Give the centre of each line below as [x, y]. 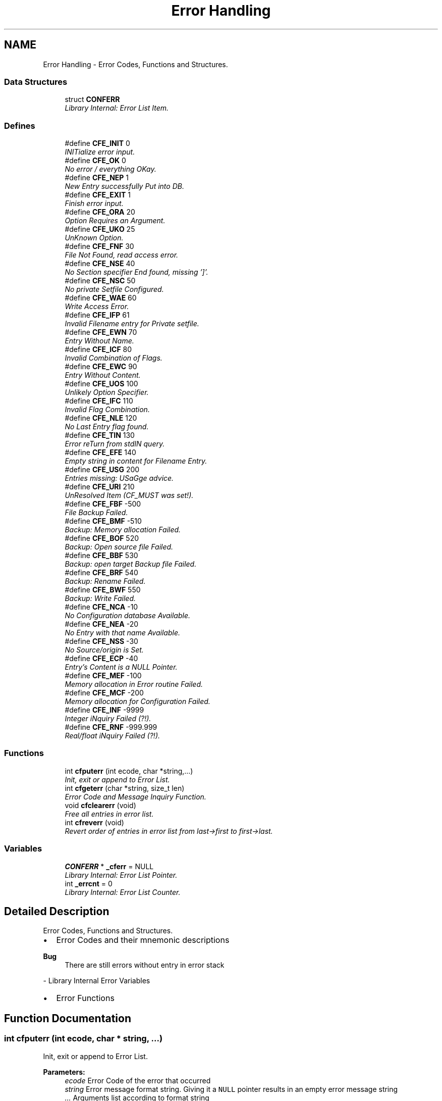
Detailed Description [57, 912]
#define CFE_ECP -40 [101, 659]
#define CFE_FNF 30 [99, 246]
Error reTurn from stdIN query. [115, 444]
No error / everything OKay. [111, 169]
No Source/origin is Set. [104, 650]
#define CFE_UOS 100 [101, 384]
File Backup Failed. [96, 513]
